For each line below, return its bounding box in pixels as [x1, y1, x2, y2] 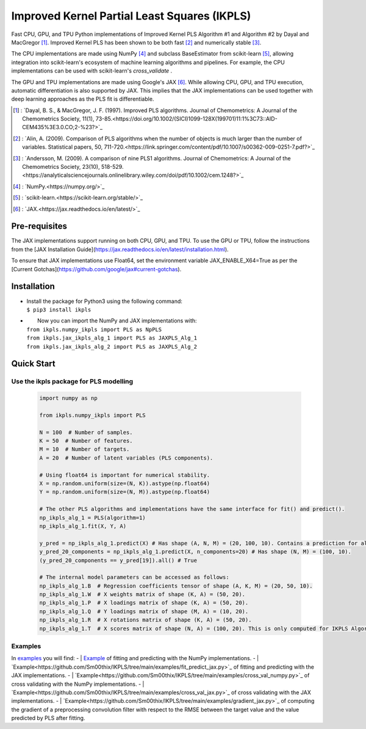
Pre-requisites [11, 221, 67, 232]
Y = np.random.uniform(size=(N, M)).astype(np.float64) [39, 488, 210, 496]
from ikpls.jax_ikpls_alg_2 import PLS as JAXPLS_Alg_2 [26, 343, 198, 350]
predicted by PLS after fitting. [11, 714, 85, 722]
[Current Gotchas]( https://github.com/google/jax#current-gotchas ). [11, 265, 182, 272]
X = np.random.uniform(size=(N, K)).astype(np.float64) [39, 480, 210, 487]
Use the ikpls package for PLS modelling [11, 377, 134, 386]
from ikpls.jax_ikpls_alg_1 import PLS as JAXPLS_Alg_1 [26, 335, 198, 341]
